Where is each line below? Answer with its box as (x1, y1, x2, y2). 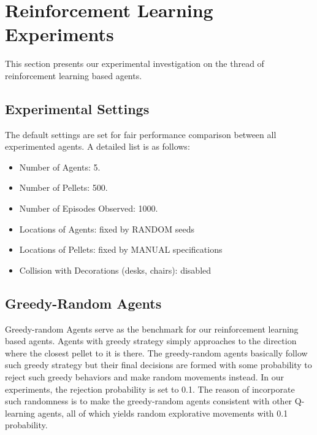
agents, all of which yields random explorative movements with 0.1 (37, 406, 288, 419)
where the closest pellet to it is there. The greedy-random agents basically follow (5, 346, 308, 359)
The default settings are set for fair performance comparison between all (5, 128, 277, 141)
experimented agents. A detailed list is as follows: (5, 140, 190, 153)
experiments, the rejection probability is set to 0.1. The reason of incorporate (5, 382, 295, 395)
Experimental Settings (5, 99, 150, 118)
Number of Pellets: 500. (19, 181, 108, 194)
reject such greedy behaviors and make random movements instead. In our (5, 371, 285, 383)
